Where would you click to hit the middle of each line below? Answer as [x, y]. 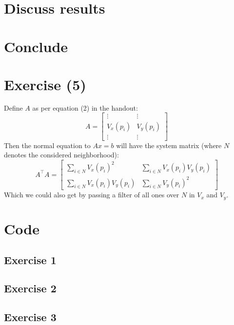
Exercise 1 [30, 259]
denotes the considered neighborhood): [61, 155]
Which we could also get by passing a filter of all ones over [92, 195]
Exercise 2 [30, 288]
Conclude [36, 46]
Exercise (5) [45, 84]
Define [13, 107]
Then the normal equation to [47, 145]
